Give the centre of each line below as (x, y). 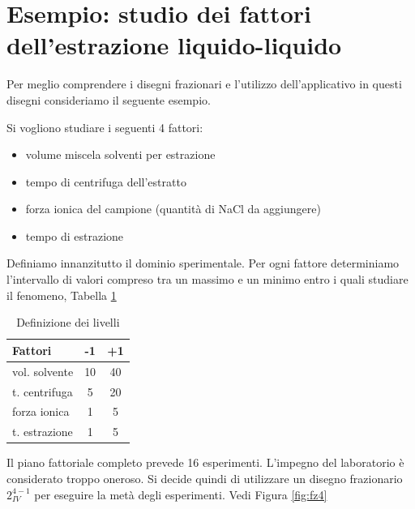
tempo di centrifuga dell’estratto (106, 181)
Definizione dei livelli (68, 322)
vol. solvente (43, 371)
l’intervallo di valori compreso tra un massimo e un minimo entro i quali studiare (207, 279)
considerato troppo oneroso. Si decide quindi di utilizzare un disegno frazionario (205, 478)
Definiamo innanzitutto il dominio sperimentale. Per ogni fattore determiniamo (203, 263)
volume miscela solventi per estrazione (120, 154)
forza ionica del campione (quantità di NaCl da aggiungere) (173, 209)
